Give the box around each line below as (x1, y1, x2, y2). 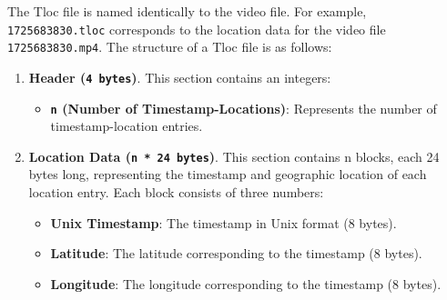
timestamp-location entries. (50, 116, 203, 135)
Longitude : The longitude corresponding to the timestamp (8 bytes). (50, 274, 442, 293)
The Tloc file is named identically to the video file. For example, (7, 2, 367, 20)
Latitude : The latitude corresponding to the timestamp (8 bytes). (50, 244, 422, 263)
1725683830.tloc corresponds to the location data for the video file (7, 19, 386, 38)
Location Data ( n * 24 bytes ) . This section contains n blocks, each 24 (28, 146, 440, 165)
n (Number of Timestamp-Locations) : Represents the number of (50, 98, 437, 117)
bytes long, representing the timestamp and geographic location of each (28, 165, 427, 184)
